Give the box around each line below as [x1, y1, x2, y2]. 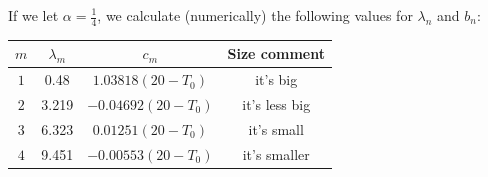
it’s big [255, 69, 298, 90]
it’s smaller [242, 143, 310, 164]
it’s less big [242, 94, 311, 115]
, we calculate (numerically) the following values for [97, 5, 413, 25]
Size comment [227, 43, 325, 64]
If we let [8, 5, 59, 25]
